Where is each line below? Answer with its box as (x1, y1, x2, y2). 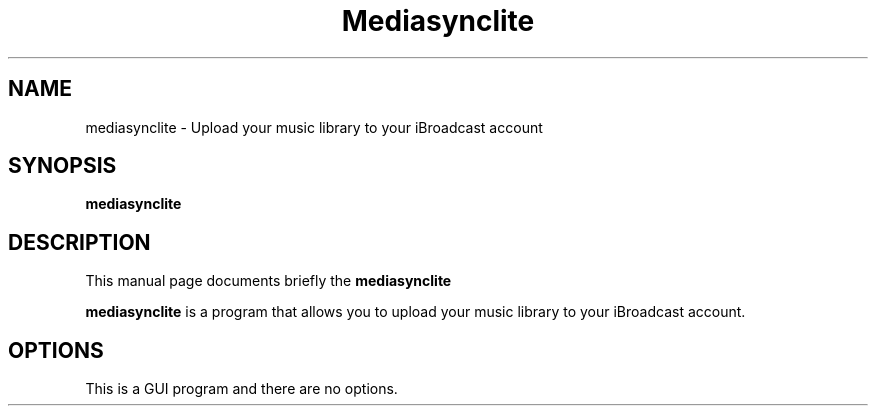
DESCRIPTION (8, 229, 151, 255)
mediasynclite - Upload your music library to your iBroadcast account (85, 118, 543, 136)
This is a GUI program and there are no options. (85, 380, 398, 398)
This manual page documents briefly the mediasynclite (85, 272, 452, 290)
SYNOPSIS (8, 153, 117, 179)
